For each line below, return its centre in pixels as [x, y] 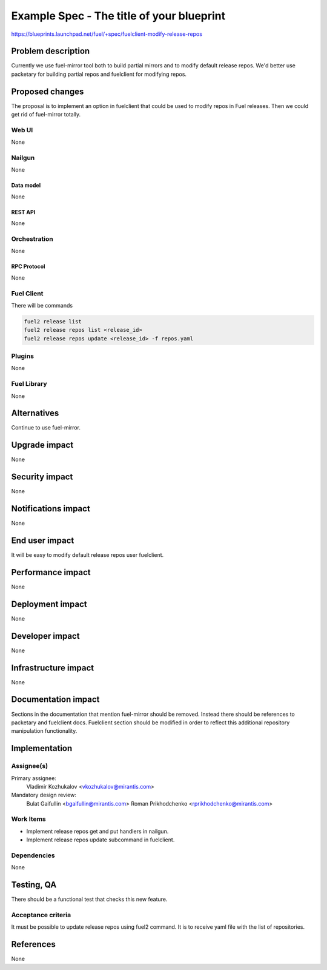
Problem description [51, 51]
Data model [26, 186]
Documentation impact [55, 700]
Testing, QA [34, 885]
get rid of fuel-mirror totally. [46, 115]
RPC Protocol [28, 266]
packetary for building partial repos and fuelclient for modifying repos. [99, 74]
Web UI [22, 130]
